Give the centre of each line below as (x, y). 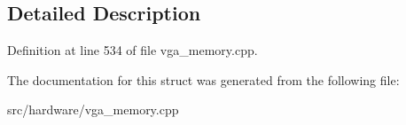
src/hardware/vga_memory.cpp (93, 109)
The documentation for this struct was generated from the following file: (203, 79)
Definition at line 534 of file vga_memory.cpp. (133, 50)
